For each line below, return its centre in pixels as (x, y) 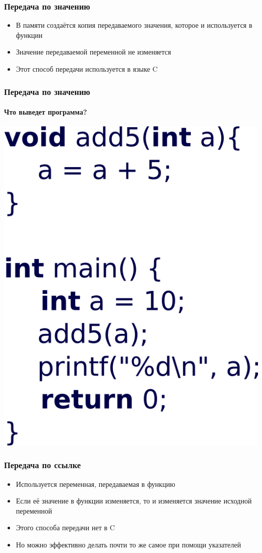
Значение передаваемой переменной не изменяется (93, 52)
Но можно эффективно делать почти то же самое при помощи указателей (128, 544)
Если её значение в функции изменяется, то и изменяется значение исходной (134, 501)
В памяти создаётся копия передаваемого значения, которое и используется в (134, 25)
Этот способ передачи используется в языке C (87, 69)
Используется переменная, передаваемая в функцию (95, 484)
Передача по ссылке (43, 465)
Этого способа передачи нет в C (65, 527)
